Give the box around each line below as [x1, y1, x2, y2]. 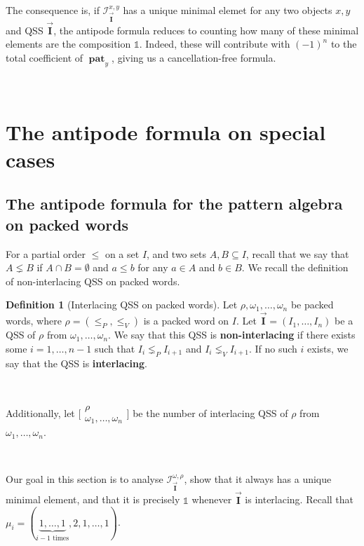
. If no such [248, 341, 297, 355]
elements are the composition [6, 36, 131, 51]
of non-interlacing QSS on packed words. [6, 273, 180, 288]
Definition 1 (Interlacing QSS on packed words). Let [6, 297, 238, 312]
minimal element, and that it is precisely [6, 492, 180, 507]
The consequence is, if [6, 2, 100, 17]
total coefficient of [6, 50, 83, 64]
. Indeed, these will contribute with [139, 36, 290, 51]
